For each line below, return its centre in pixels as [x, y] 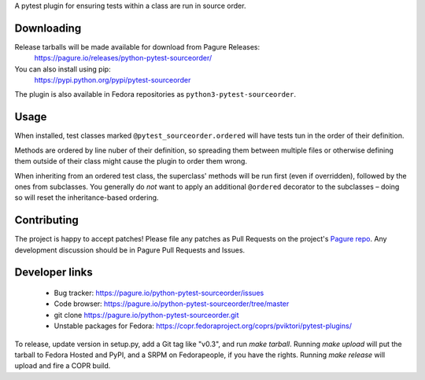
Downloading [48, 28]
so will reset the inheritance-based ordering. [87, 197]
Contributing [46, 220]
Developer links [54, 273]
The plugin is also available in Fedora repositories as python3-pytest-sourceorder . [155, 94]
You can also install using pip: [63, 69]
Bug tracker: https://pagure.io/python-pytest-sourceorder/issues [159, 293]
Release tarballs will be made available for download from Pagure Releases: [137, 46]
